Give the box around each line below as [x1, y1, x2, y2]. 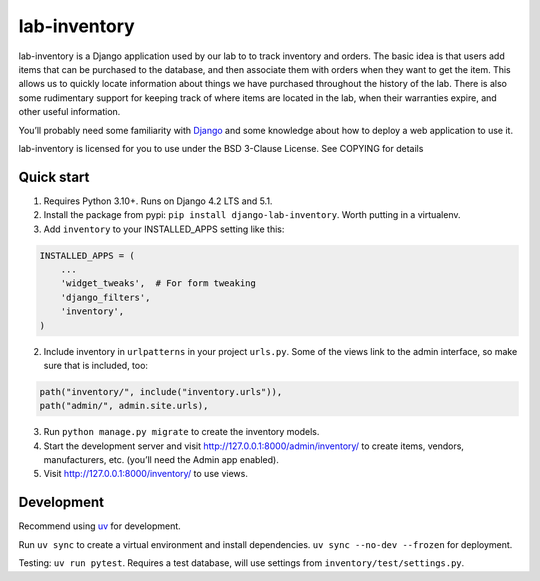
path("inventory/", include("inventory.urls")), [39, 386, 283, 397]
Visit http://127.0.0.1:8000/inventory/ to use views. [43, 468, 249, 480]
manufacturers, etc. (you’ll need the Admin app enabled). [43, 454, 279, 466]
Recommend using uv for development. [18, 520, 182, 532]
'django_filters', [60, 291, 151, 303]
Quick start [18, 168, 90, 185]
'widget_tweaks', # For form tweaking [60, 278, 257, 289]
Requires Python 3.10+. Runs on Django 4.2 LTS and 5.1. [43, 195, 273, 207]
